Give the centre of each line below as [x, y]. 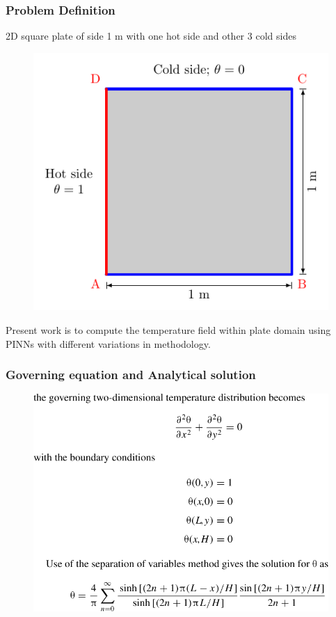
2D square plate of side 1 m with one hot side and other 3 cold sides [151, 36]
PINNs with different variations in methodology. [108, 343]
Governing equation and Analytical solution [131, 375]
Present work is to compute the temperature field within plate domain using [168, 330]
